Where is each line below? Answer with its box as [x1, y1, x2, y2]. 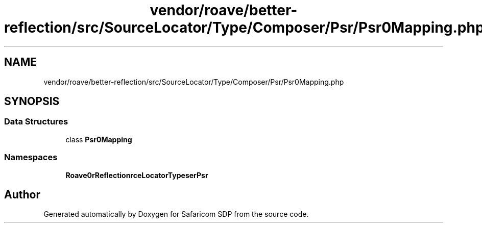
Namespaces [4, 152, 58, 163]
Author [4, 188, 40, 201]
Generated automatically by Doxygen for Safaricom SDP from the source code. [43, 210, 309, 219]
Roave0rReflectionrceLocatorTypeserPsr [65, 170, 208, 180]
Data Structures [4, 116, 68, 127]
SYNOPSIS [4, 95, 60, 108]
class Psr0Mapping [65, 135, 132, 144]
